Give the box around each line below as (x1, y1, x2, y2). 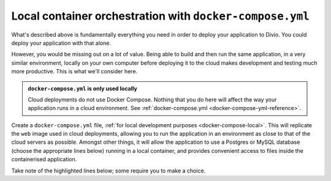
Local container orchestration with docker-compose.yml (11, 9, 310, 23)
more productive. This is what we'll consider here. (11, 68, 138, 75)
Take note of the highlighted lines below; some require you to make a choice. (11, 167, 206, 174)
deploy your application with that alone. (11, 39, 112, 46)
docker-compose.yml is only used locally (28, 84, 138, 92)
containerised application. (11, 156, 77, 163)
